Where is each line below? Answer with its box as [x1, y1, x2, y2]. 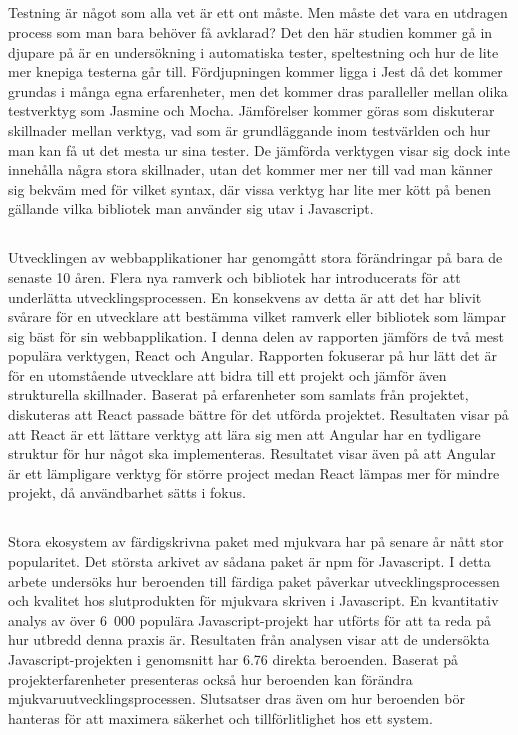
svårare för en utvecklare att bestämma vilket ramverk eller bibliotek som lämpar [8, 306, 506, 327]
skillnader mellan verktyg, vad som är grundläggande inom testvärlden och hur [8, 119, 491, 140]
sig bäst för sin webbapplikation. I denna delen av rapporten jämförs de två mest [8, 325, 505, 346]
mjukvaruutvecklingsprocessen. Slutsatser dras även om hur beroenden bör [8, 688, 465, 709]
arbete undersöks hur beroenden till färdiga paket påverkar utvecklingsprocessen [8, 570, 500, 591]
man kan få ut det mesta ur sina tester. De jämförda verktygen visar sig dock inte [8, 139, 511, 160]
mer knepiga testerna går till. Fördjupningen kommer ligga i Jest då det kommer [8, 61, 503, 82]
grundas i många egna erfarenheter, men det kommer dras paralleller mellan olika [8, 80, 508, 101]
